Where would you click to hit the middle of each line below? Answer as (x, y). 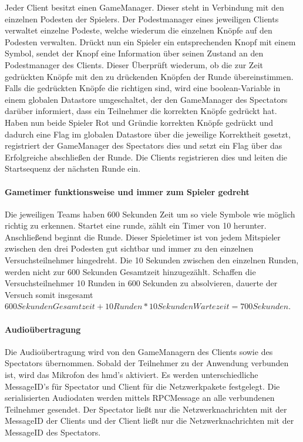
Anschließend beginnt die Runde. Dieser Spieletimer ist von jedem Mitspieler (143, 237)
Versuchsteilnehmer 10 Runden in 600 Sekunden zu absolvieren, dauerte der (141, 283)
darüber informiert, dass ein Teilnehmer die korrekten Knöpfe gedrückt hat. (141, 111)
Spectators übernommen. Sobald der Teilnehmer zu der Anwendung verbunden (147, 363)
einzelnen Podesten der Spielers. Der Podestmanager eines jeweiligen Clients (142, 19)
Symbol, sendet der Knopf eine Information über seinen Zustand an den (134, 53)
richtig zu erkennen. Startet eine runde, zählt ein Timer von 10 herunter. (136, 225)
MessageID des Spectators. (53, 432)
